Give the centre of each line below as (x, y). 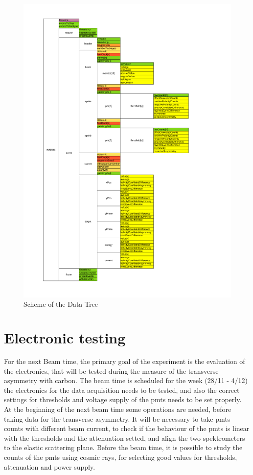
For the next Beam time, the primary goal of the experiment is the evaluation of (125, 361)
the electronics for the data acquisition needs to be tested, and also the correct (122, 390)
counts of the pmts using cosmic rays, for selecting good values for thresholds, (121, 457)
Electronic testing (65, 338)
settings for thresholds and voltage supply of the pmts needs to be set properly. (123, 399)
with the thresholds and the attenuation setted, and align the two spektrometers (125, 438)
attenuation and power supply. (50, 466)
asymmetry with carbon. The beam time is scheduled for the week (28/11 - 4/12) (126, 380)
